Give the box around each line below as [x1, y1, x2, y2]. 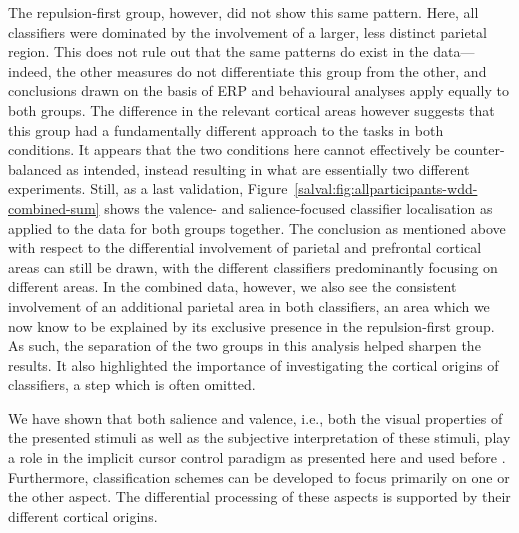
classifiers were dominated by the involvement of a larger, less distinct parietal [8, 21, 487, 42]
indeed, [8, 60, 52, 81]
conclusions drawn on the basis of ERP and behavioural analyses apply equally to [8, 80, 509, 101]
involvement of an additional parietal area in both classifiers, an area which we [8, 295, 490, 316]
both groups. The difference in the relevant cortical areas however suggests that [8, 99, 495, 120]
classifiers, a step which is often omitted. [8, 374, 256, 395]
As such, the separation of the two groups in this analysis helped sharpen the [8, 335, 481, 356]
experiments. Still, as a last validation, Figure [8, 178, 288, 199]
